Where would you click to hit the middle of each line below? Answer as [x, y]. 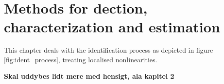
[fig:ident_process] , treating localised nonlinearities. [81, 59]
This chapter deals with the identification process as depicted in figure [109, 50]
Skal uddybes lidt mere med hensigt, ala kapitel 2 [89, 76]
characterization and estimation [112, 27]
